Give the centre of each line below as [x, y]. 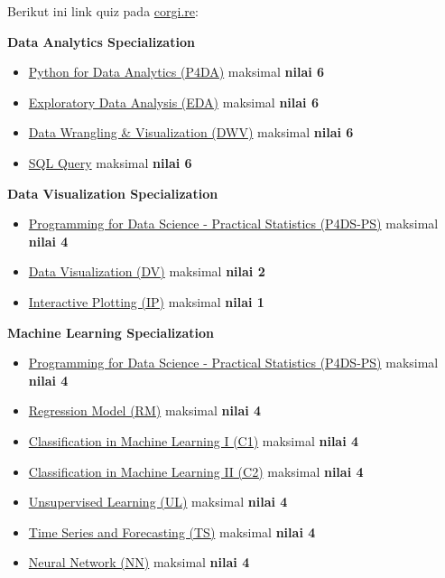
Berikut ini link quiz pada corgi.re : [103, 11]
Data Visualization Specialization [113, 193]
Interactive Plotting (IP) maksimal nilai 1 [146, 301]
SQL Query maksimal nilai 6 [110, 162]
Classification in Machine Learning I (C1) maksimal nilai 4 [194, 440]
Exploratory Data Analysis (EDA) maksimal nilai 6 [173, 102]
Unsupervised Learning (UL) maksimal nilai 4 [158, 502]
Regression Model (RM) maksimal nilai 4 [145, 410]
